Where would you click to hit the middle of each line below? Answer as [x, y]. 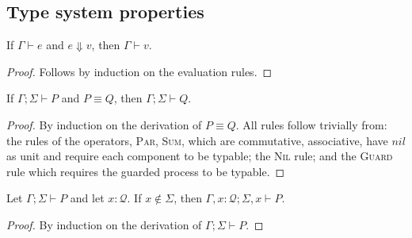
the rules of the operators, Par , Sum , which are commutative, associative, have [197, 140]
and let [87, 198]
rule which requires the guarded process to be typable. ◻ [146, 171]
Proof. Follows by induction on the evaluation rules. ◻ [139, 71]
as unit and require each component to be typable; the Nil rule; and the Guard [200, 156]
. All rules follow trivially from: [311, 124]
